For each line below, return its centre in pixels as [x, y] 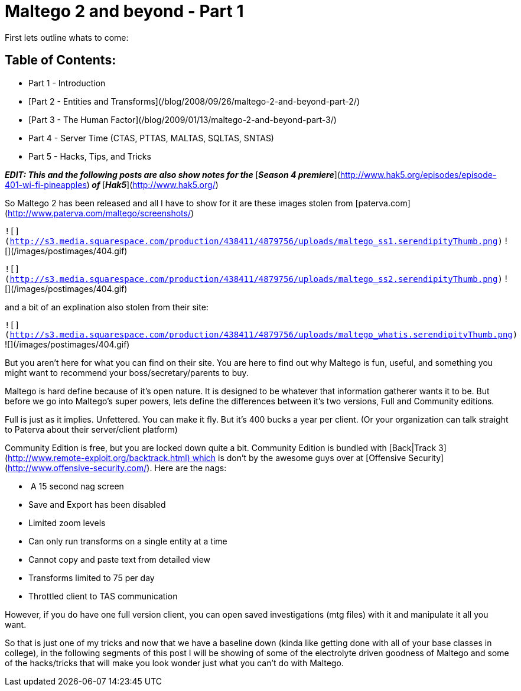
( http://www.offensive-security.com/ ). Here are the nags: [116, 468]
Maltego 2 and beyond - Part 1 [124, 11]
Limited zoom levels [67, 523]
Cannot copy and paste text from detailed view [120, 559]
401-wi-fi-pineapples [46, 184]
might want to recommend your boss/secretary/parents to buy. [127, 372]
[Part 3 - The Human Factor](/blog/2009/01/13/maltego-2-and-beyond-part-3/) [183, 119]
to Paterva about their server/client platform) [91, 429]
